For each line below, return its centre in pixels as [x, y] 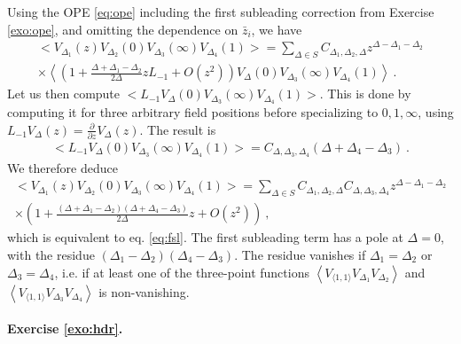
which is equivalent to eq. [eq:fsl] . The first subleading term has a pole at [205, 237]
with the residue [51, 254]
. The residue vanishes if [300, 254]
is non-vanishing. [144, 291]
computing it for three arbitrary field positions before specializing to [193, 111]
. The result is [178, 129]
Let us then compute [64, 94]
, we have [277, 29]
